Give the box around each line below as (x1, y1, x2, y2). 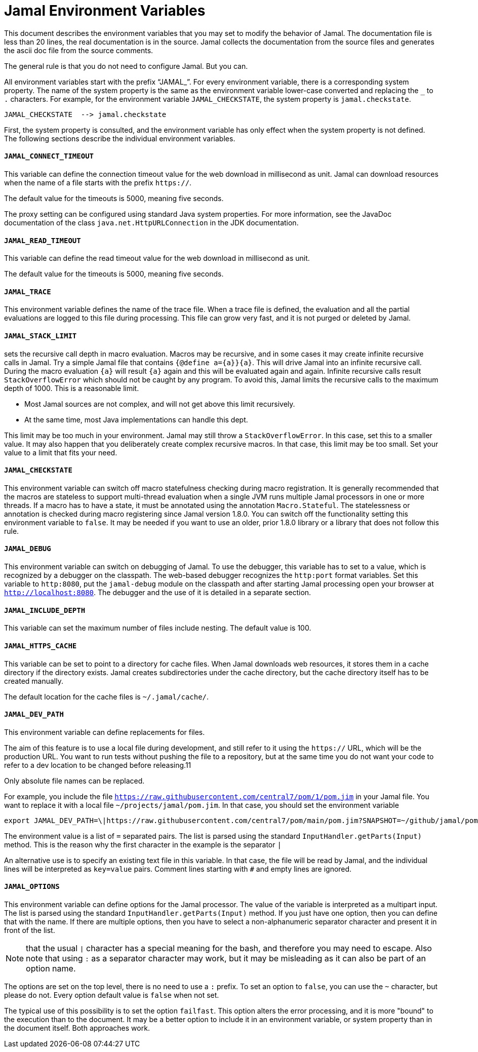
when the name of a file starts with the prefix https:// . (4, 178, 192, 187)
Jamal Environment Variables (4, 2, 206, 19)
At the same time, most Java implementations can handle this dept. (24, 415, 248, 424)
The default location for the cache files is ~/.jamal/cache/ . (4, 692, 209, 701)
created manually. (4, 676, 63, 685)
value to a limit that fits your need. (4, 448, 117, 457)
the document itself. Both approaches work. (4, 1023, 150, 1032)
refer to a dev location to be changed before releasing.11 (4, 760, 191, 769)
